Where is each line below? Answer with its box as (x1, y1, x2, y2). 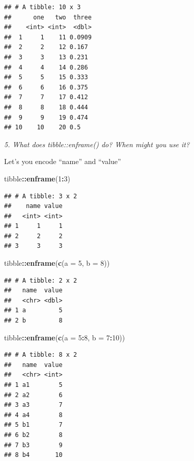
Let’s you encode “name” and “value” (4, 156, 121, 167)
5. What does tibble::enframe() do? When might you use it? (4, 139, 190, 149)
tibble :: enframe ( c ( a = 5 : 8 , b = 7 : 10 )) (4, 332, 125, 342)
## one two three (4, 13, 92, 21)
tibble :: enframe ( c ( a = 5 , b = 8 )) (4, 258, 110, 268)
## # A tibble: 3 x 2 (4, 192, 77, 200)
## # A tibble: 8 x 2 (4, 351, 77, 359)
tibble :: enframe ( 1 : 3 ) (4, 173, 70, 183)
